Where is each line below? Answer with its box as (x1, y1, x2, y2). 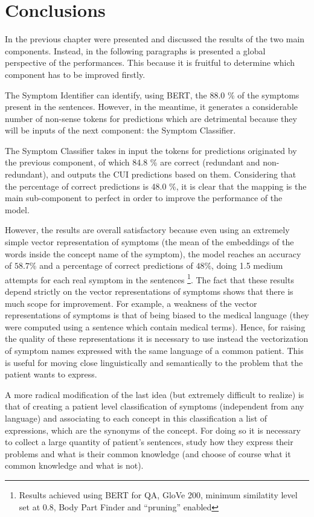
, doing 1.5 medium (211, 259, 283, 272)
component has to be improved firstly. (5, 68, 146, 80)
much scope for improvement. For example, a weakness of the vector (5, 297, 257, 309)
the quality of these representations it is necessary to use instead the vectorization (5, 332, 309, 345)
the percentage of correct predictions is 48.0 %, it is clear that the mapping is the (5, 179, 307, 192)
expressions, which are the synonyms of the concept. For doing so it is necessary (5, 423, 301, 436)
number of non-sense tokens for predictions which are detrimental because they (5, 112, 297, 124)
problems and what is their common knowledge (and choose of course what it (5, 447, 291, 460)
